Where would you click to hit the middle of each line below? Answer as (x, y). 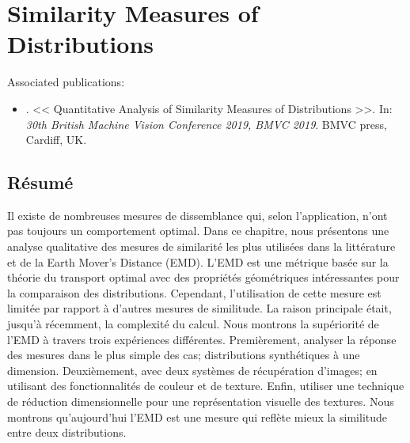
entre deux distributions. (67, 432)
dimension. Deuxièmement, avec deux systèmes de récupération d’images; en (192, 370)
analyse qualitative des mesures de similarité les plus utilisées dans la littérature (201, 246)
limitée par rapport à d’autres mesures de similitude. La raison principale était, (199, 308)
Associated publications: (66, 82)
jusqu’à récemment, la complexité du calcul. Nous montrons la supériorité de (193, 324)
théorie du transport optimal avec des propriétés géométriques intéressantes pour (203, 277)
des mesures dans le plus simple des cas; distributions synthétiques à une (184, 355)
